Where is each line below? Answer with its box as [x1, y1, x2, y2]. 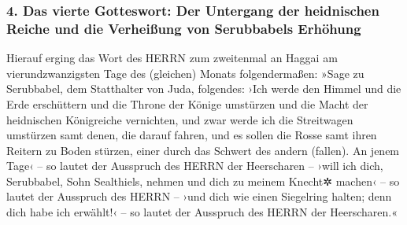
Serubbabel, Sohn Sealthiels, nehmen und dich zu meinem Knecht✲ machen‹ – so [6, 172, 400, 189]
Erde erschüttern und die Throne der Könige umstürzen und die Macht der [6, 95, 368, 112]
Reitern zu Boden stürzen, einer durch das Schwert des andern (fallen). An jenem [6, 142, 400, 158]
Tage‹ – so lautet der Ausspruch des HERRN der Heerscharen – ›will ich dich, [6, 157, 383, 174]
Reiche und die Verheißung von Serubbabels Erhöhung [6, 18, 361, 38]
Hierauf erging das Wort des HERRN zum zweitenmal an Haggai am [6, 50, 338, 66]
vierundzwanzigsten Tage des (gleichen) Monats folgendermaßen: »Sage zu [6, 65, 364, 81]
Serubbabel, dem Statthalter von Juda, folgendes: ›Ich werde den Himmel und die [6, 80, 401, 97]
